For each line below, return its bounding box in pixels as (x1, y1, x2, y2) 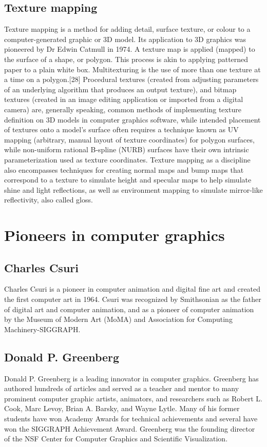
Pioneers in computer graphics (4, 225, 225, 246)
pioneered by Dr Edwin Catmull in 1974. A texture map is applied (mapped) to (4, 44, 255, 54)
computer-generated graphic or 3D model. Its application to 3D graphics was (4, 33, 246, 44)
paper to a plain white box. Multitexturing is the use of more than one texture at (4, 64, 261, 74)
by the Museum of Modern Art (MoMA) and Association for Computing (4, 314, 233, 324)
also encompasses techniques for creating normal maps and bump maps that (4, 164, 244, 175)
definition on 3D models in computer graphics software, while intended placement (4, 114, 261, 125)
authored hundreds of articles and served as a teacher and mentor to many (4, 383, 239, 394)
